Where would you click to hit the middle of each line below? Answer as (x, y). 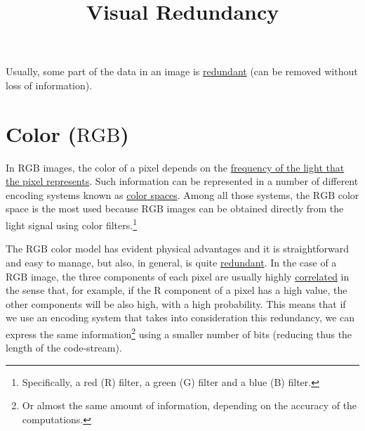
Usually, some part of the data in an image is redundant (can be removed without (182, 71)
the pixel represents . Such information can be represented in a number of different (182, 181)
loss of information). (49, 85)
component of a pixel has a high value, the (256, 290)
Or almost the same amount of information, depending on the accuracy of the (190, 405)
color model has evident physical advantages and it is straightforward (200, 249)
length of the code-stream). (64, 348)
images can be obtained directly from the (255, 208)
